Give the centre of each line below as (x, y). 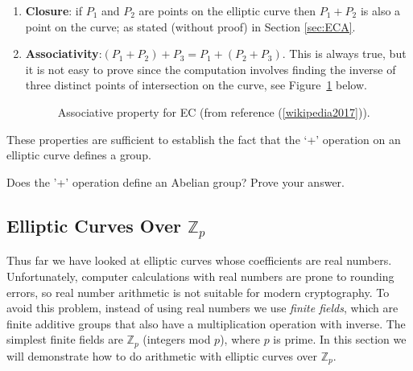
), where (240, 339)
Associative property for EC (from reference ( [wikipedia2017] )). (214, 111)
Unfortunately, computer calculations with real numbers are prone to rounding (200, 276)
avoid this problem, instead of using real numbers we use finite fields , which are (202, 308)
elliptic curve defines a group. (79, 155)
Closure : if (54, 10)
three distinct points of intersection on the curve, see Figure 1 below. (196, 85)
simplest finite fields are (65, 339)
